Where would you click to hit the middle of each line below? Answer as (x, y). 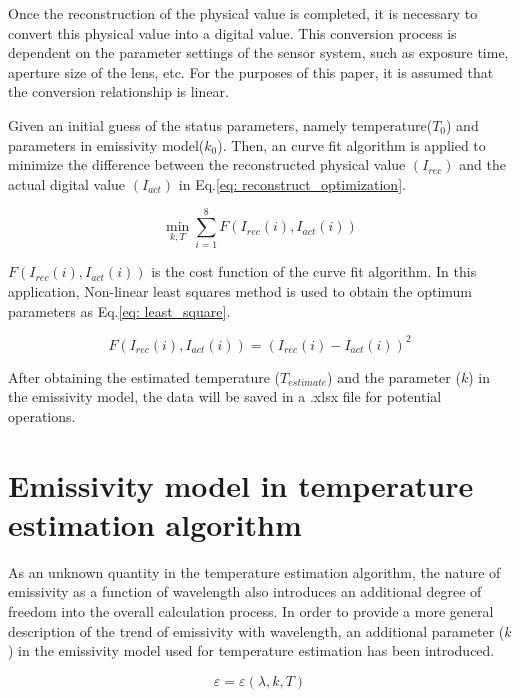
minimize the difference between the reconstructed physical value (207, 164)
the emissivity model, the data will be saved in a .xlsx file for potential (225, 396)
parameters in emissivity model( (106, 144)
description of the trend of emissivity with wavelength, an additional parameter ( (256, 630)
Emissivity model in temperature (241, 484)
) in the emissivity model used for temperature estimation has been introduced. (251, 650)
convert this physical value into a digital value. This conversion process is (232, 32)
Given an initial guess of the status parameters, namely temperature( (220, 124)
